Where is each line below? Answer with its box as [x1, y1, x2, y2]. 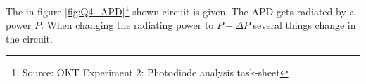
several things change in [253, 17, 356, 32]
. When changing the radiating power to [40, 17, 214, 32]
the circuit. [6, 31, 53, 45]
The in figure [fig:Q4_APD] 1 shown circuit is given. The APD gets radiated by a [6, 2, 355, 18]
